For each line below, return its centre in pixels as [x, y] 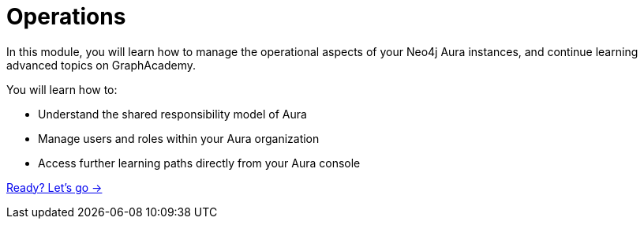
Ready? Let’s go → [54, 187]
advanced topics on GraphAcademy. [101, 65]
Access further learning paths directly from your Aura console [199, 163]
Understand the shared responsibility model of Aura [172, 114]
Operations [66, 17]
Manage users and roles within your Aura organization [179, 138]
